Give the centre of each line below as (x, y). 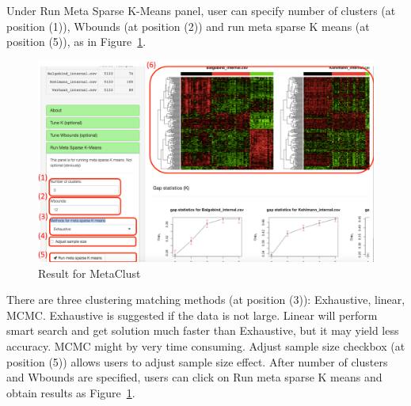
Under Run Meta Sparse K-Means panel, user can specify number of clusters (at (201, 10)
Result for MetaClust (89, 273)
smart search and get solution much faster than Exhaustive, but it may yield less (203, 330)
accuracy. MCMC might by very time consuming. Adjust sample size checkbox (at (206, 345)
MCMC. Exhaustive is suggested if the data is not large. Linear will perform (192, 315)
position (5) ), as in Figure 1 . (76, 42)
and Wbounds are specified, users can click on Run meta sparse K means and (194, 377)
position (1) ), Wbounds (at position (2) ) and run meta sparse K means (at (188, 26)
